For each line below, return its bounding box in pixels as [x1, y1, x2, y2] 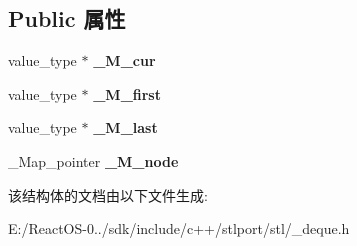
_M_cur [93, 50, 156, 71]
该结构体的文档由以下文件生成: [8, 184, 208, 205]
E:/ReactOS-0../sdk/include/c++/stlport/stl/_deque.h [8, 218, 350, 239]
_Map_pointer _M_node [8, 150, 179, 171]
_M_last [93, 117, 158, 138]
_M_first [93, 83, 161, 104]
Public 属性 [8, 3, 126, 34]
